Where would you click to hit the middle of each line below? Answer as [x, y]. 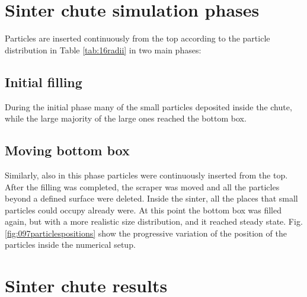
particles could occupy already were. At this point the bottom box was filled [143, 210]
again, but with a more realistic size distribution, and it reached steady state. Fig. [154, 221]
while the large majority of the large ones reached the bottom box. [126, 118]
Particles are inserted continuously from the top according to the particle [137, 38]
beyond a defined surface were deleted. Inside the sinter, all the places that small [151, 198]
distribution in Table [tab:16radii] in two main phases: [103, 49]
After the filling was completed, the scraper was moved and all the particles [142, 186]
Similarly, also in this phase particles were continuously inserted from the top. [146, 175]
